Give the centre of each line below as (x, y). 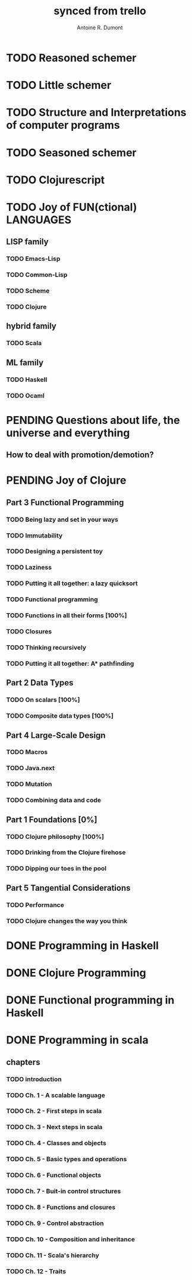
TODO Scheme (28, 291)
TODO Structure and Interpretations (96, 113)
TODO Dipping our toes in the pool (56, 869)
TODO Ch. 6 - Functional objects (54, 1176)
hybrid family (31, 326)
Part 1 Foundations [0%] (52, 819)
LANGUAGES (39, 220)
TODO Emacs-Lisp (33, 259)
